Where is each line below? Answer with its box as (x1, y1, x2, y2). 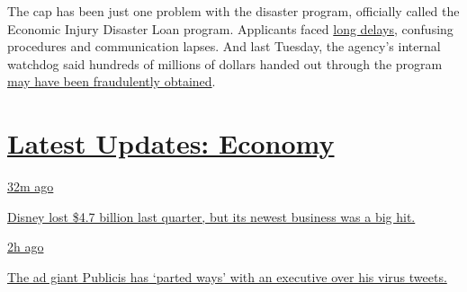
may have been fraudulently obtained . (7, 72, 216, 91)
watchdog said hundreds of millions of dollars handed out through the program (7, 54, 443, 73)
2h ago (7, 237, 44, 256)
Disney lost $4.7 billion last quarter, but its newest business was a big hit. (7, 207, 416, 226)
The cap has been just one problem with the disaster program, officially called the (7, 2, 460, 20)
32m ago (7, 177, 54, 196)
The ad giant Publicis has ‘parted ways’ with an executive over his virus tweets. (7, 267, 447, 286)
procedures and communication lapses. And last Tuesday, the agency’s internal (7, 37, 441, 56)
